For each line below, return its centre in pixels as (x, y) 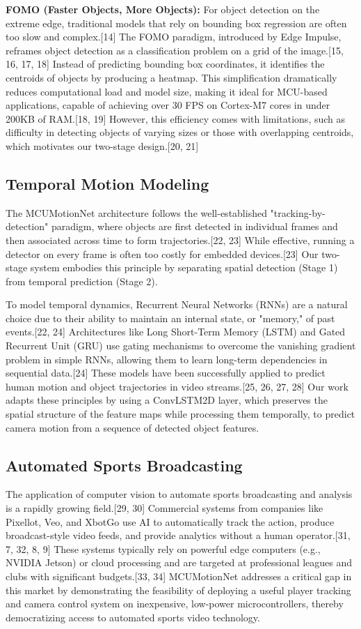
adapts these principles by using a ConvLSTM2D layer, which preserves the (167, 400)
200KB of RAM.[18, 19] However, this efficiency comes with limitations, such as (176, 118)
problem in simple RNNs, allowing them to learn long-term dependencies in (167, 359)
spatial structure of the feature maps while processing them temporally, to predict (180, 414)
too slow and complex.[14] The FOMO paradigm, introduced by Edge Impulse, (174, 37)
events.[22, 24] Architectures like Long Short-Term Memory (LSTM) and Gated (176, 332)
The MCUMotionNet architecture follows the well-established (136, 212)
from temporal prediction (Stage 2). (82, 281)
